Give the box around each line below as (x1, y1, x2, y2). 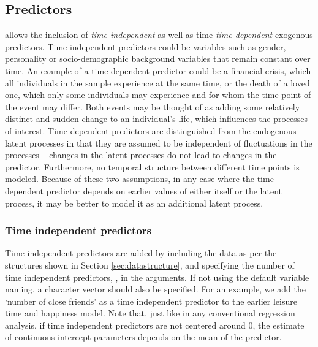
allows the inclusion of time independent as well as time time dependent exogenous (5, 28, 313, 41)
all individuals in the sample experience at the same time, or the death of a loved (5, 76, 310, 89)
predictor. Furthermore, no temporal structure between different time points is (5, 160, 300, 173)
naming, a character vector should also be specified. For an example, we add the (5, 283, 306, 296)
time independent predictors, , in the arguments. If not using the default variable (5, 270, 309, 283)
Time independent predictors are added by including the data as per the (5, 246, 277, 259)
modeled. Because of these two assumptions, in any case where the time (5, 172, 274, 185)
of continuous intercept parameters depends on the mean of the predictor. (5, 330, 282, 343)
